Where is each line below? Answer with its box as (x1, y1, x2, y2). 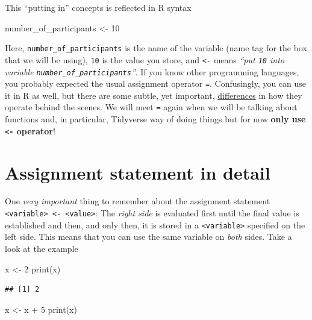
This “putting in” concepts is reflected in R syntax (5, 1, 192, 13)
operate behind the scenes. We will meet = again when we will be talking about (5, 101, 298, 113)
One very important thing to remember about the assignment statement (5, 195, 270, 207)
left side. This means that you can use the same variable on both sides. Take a (5, 230, 292, 243)
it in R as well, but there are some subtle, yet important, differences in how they (5, 89, 302, 101)
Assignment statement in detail (5, 160, 270, 184)
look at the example (5, 242, 78, 254)
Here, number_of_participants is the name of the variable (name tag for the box (5, 42, 307, 54)
